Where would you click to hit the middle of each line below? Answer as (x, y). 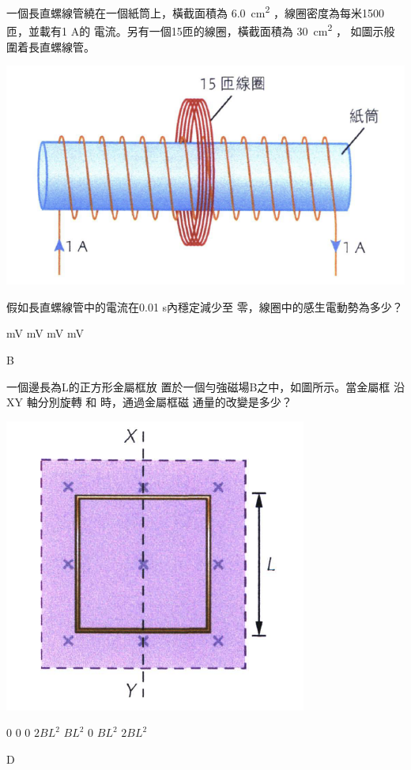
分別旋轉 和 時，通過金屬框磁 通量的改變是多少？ (165, 402)
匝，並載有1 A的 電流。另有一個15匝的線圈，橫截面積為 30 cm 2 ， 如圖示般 (201, 30)
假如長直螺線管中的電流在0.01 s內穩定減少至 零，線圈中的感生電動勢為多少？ (205, 306)
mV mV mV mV (45, 333)
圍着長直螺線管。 (51, 46)
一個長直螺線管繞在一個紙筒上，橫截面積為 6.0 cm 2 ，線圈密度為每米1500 (195, 11)
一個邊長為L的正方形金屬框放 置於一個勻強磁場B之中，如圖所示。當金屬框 (198, 386)
